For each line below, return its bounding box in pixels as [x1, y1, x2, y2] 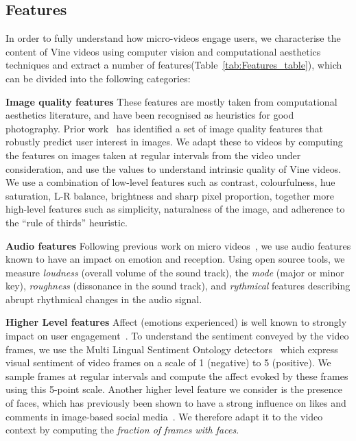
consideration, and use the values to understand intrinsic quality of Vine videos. [5, 161, 342, 176]
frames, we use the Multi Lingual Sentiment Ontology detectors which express [5, 342, 338, 356]
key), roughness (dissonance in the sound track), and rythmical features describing [5, 278, 351, 293]
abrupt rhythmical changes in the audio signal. [5, 291, 202, 306]
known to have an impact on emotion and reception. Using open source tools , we [5, 252, 345, 266]
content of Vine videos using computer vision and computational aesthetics [5, 44, 321, 58]
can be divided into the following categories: [5, 71, 191, 85]
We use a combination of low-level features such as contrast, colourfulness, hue [5, 175, 335, 189]
